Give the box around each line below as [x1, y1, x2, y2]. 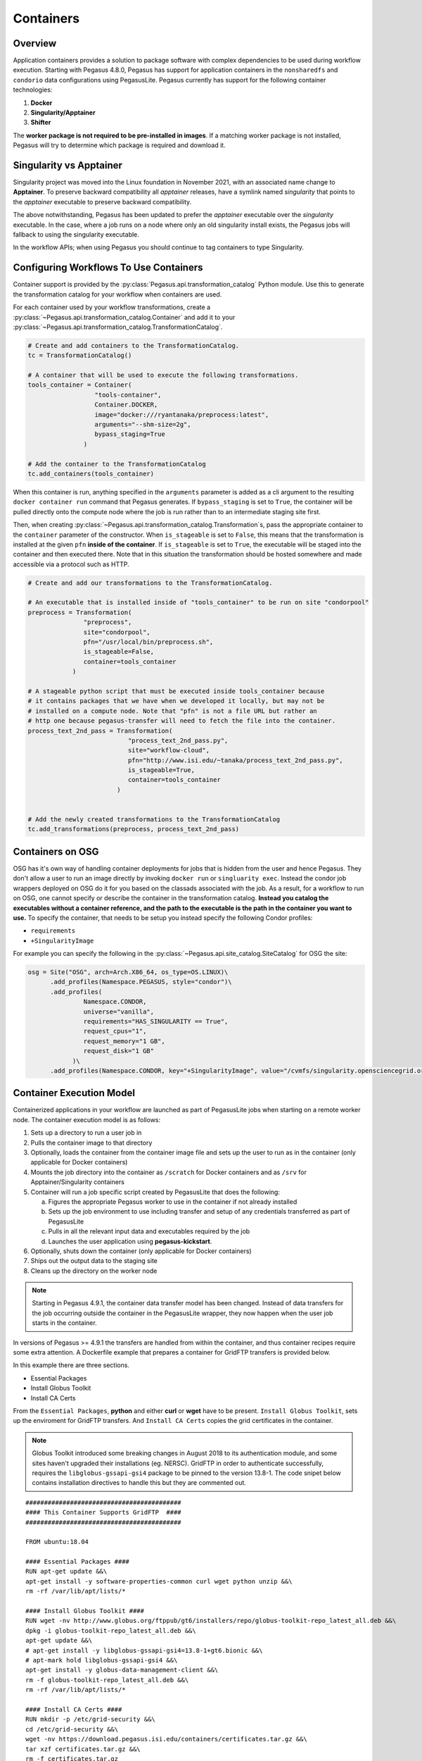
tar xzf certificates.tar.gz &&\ [25, 1745, 141, 1753]
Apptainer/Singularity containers [30, 1178, 124, 1186]
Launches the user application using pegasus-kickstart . [48, 1237, 212, 1245]
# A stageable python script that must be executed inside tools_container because [27, 687, 325, 695]
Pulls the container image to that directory [30, 1138, 153, 1147]
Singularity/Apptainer [30, 108, 96, 117]
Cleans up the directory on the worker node [30, 1267, 158, 1275]
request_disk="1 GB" [83, 1047, 155, 1055]
